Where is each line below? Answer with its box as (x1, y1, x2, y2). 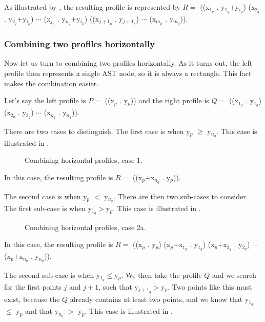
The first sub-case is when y (4, 202, 92, 213)
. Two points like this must (168, 281, 252, 292)
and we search (212, 269, 256, 280)
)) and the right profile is (130, 95, 209, 106)
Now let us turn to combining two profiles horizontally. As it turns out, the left (4, 58, 253, 68)
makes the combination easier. (4, 78, 99, 88)
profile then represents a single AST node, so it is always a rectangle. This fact (4, 68, 252, 79)
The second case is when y (4, 191, 87, 201)
